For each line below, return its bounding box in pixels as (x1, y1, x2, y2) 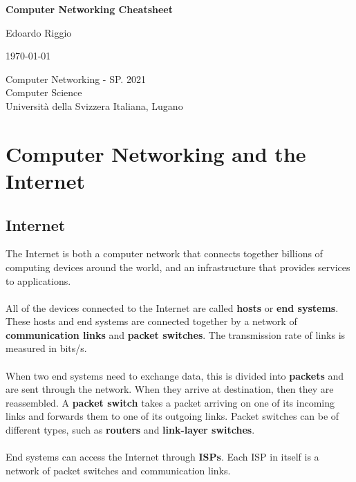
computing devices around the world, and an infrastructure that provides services (6, 259, 350, 274)
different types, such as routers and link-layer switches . (6, 423, 255, 437)
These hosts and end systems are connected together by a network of (6, 314, 297, 328)
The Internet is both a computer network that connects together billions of (6, 246, 323, 261)
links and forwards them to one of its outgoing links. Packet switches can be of (6, 409, 339, 423)
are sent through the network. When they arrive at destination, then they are (6, 382, 334, 396)
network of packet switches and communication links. (6, 463, 231, 477)
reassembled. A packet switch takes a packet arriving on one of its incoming (6, 395, 335, 409)
